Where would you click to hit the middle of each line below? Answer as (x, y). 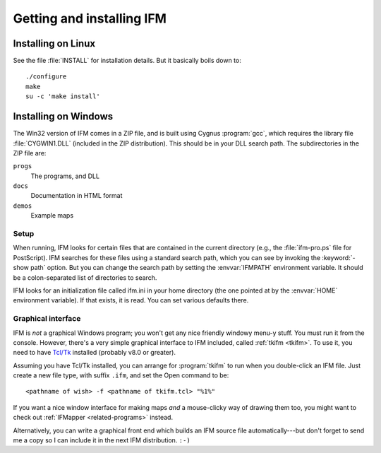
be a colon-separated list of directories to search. (85, 277)
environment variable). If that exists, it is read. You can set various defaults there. (131, 300)
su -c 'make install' (63, 96)
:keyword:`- (339, 257)
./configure (46, 77)
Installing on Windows (63, 117)
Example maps (52, 216)
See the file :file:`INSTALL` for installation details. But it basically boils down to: (127, 61)
